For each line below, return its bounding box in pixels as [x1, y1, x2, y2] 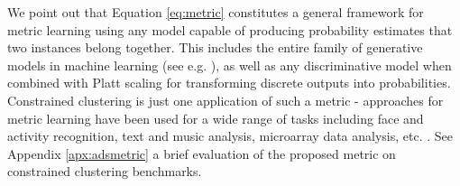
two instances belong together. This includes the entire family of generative [7, 38, 423, 57]
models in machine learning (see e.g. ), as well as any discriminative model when [7, 55, 452, 74]
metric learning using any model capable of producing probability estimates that [7, 20, 453, 39]
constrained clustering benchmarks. [7, 162, 202, 181]
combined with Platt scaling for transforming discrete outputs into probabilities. [7, 73, 451, 92]
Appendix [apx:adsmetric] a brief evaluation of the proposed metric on [7, 144, 396, 163]
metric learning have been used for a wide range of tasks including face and [7, 108, 424, 127]
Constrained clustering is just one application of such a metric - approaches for [7, 90, 444, 109]
